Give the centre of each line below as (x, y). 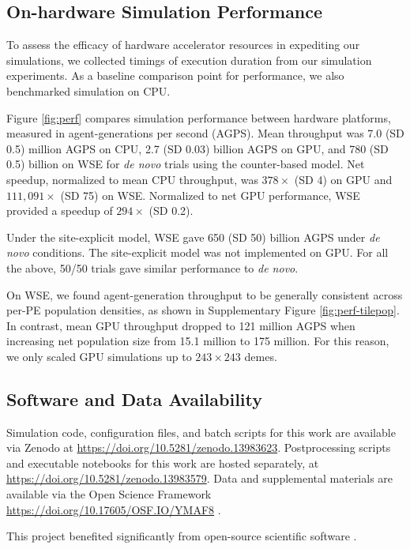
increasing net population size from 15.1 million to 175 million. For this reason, (198, 341)
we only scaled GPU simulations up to (99, 356)
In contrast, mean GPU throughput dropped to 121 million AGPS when (181, 325)
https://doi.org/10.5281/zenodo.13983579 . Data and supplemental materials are (200, 478)
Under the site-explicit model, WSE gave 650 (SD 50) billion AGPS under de (193, 237)
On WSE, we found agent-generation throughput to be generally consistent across (205, 294)
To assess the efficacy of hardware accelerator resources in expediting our (183, 45)
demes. (261, 356)
